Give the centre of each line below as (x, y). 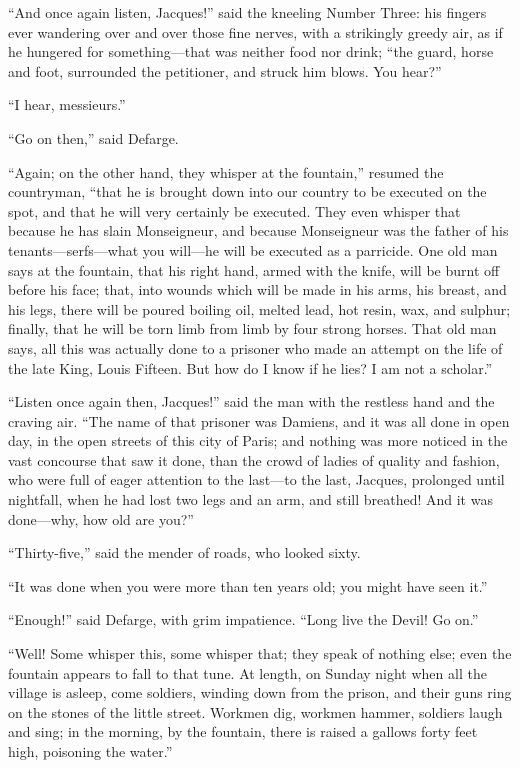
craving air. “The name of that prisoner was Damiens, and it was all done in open (259, 420)
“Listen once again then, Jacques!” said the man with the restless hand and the (251, 401)
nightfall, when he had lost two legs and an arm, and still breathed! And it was (250, 499)
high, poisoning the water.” (90, 751)
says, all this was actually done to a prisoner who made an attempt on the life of (255, 347)
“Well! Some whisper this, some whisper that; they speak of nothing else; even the (260, 653)
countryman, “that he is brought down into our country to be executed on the (247, 191)
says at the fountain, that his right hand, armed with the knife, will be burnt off (254, 269)
